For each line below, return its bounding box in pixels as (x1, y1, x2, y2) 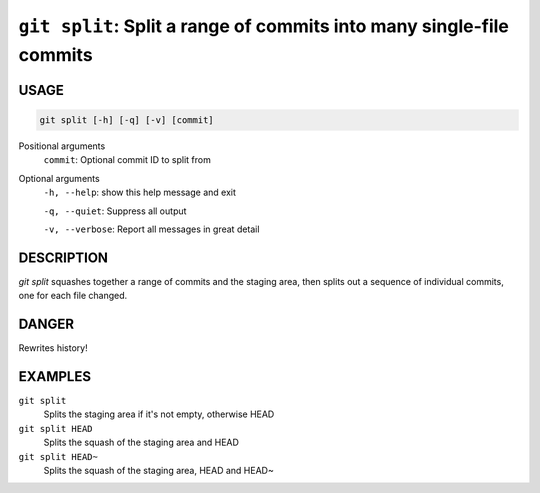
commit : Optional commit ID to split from (43, 154, 212, 166)
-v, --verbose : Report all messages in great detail (43, 223, 260, 235)
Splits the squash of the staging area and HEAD (43, 436, 240, 449)
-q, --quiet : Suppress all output (43, 205, 187, 217)
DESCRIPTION (18, 249, 109, 266)
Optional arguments (18, 172, 100, 184)
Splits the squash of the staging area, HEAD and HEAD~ (43, 464, 274, 476)
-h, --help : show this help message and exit (43, 186, 237, 199)
